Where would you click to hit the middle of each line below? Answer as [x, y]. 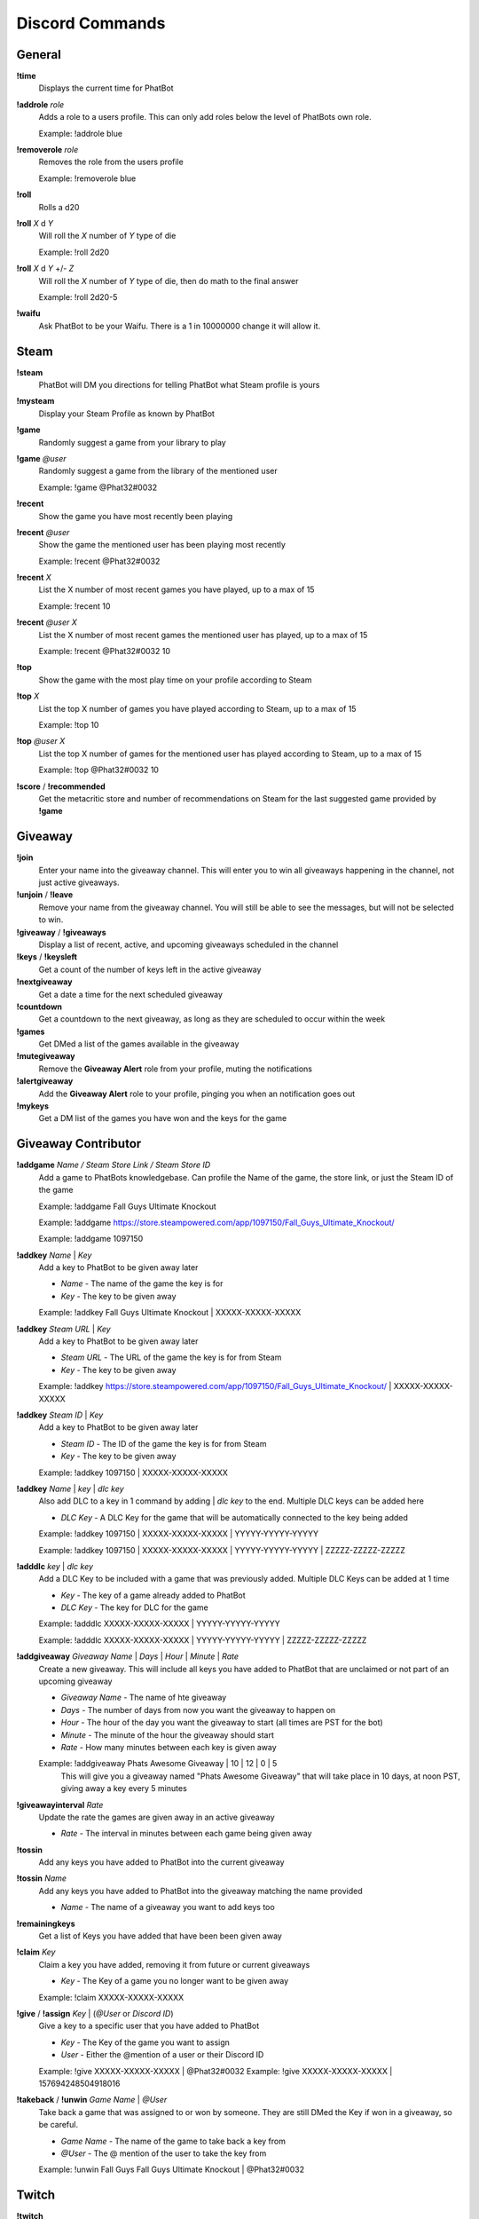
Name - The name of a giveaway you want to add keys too [168, 1907]
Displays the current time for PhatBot [106, 88]
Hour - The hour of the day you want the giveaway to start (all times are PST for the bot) [222, 1723]
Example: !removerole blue [87, 178]
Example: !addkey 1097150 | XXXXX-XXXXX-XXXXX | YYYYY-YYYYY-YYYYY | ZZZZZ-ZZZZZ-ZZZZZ [222, 1550]
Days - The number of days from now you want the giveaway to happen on [198, 1710]
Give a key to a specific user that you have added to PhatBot [149, 2026]
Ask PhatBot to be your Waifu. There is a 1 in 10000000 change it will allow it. [180, 326]
